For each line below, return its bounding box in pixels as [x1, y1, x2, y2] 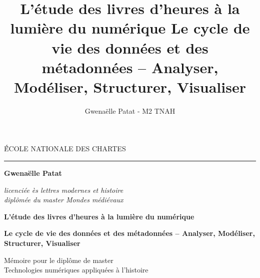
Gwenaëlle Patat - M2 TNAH [84, 105, 175, 116]
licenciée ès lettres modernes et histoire [4, 184, 123, 195]
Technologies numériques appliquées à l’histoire [4, 264, 148, 275]
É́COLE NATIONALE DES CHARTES [4, 143, 126, 154]
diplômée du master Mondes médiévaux [4, 194, 123, 205]
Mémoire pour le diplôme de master [4, 254, 113, 265]
